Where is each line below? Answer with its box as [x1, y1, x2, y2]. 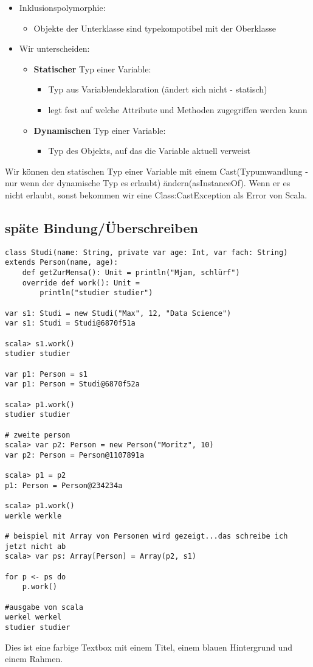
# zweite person [5, 430, 71, 439]
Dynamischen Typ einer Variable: [33, 124, 166, 136]
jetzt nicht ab [5, 542, 66, 551]
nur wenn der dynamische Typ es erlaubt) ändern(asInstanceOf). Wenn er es [5, 176, 291, 189]
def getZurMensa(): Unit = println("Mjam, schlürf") [22, 268, 240, 278]
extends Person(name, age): [5, 258, 119, 267]
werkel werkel [5, 613, 62, 622]
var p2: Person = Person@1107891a [5, 450, 145, 459]
